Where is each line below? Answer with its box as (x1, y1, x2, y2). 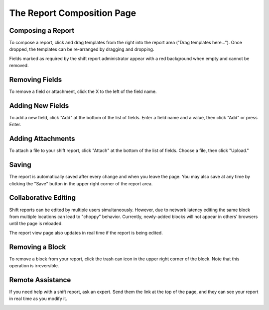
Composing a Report (9, 26, 75, 35)
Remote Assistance (9, 276, 71, 284)
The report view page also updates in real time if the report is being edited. (9, 230, 163, 235)
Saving (9, 160, 32, 169)
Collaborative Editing (9, 194, 76, 202)
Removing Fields (9, 76, 62, 84)
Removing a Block (9, 242, 66, 251)
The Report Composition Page (9, 7, 136, 18)
